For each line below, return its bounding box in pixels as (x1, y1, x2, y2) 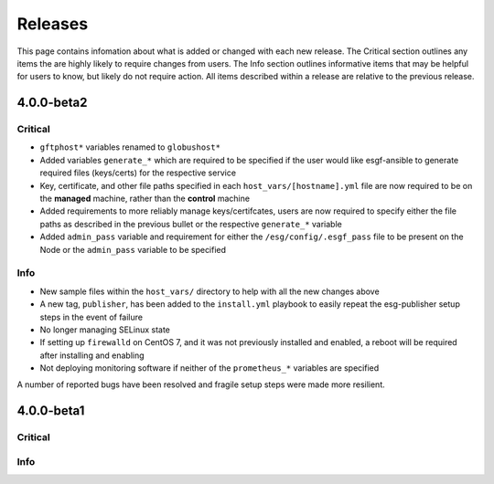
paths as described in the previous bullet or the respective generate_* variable (39, 218, 342, 229)
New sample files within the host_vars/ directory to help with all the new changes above (39, 286, 380, 297)
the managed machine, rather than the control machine (39, 193, 251, 205)
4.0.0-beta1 (16, 403, 85, 419)
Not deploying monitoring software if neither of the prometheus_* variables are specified (39, 363, 380, 374)
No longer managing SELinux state (39, 324, 171, 335)
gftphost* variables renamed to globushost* (39, 142, 221, 153)
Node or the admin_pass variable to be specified (39, 244, 227, 255)
